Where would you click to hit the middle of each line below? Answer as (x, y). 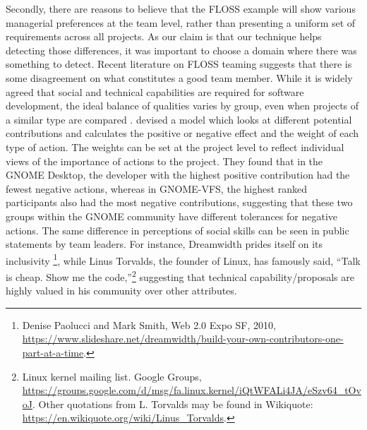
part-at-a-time (53, 352)
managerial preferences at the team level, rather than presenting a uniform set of (181, 22)
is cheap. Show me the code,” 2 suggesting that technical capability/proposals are (180, 275)
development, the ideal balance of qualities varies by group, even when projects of (182, 106)
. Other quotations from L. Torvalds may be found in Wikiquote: (173, 404)
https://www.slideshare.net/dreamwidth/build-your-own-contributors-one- (183, 339)
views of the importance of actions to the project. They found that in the (164, 161)
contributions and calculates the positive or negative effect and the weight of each (182, 133)
